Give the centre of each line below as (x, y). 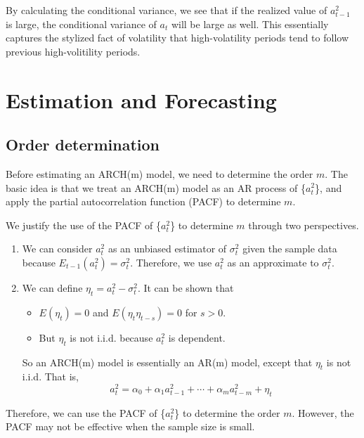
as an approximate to (273, 262)
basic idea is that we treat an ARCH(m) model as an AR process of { (156, 187)
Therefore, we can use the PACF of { (86, 412)
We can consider (57, 249)
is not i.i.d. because (111, 337)
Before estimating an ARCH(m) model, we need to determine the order (160, 173)
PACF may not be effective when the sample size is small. (130, 426)
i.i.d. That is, (51, 376)
